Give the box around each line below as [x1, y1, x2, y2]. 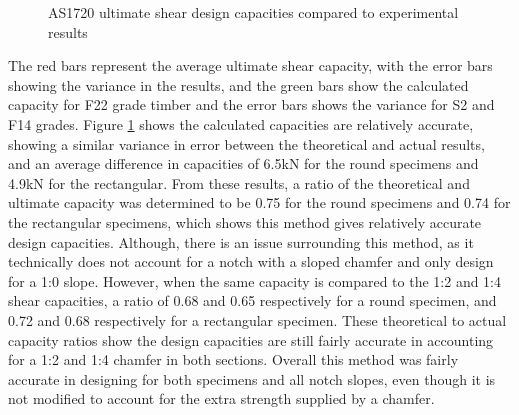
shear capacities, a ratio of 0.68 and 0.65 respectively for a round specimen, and [8, 290, 497, 311]
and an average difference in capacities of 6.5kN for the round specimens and [8, 153, 479, 174]
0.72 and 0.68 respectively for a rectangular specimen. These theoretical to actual [8, 309, 507, 330]
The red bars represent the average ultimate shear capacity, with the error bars [8, 55, 493, 76]
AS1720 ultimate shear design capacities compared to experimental [48, 2, 459, 22]
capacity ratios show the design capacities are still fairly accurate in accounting [8, 329, 494, 350]
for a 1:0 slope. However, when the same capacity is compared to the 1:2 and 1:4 [8, 270, 502, 291]
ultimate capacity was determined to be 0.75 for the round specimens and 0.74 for [8, 192, 511, 213]
